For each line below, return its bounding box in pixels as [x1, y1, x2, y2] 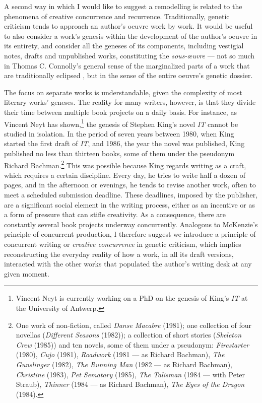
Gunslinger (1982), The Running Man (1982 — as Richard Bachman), [16, 359, 232, 369]
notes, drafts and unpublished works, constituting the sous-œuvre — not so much [4, 50, 255, 60]
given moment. [4, 268, 49, 279]
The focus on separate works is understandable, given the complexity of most [4, 87, 242, 97]
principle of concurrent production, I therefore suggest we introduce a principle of [4, 229, 256, 239]
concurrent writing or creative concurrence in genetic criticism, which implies [4, 238, 241, 249]
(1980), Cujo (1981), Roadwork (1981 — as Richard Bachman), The [16, 349, 225, 360]
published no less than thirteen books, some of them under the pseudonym [4, 148, 235, 158]
